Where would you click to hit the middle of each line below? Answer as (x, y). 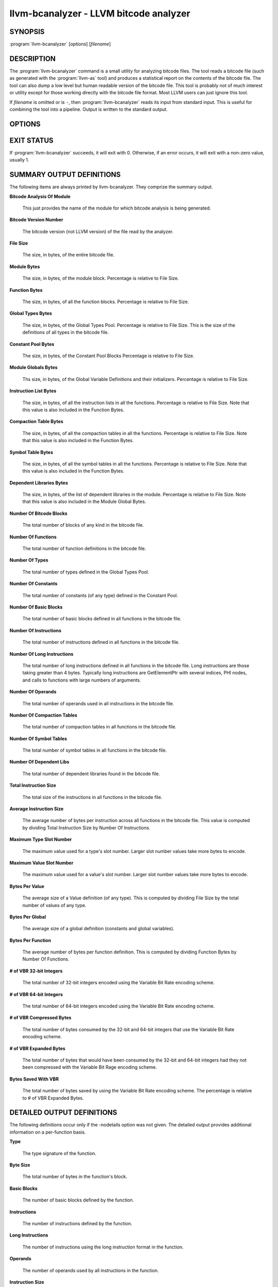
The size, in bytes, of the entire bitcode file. (68, 255)
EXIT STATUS (31, 140)
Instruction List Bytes (33, 391)
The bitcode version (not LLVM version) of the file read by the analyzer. (98, 231)
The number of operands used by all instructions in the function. (91, 1270)
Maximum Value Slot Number (41, 863)
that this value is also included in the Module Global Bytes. (84, 501)
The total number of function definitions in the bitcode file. (84, 549)
